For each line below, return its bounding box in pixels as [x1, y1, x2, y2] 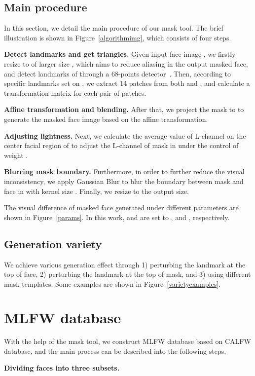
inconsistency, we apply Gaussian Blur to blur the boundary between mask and [4, 176, 244, 186]
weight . [4, 150, 28, 160]
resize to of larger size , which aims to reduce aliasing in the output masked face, [4, 58, 248, 69]
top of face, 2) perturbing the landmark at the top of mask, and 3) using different [4, 269, 251, 279]
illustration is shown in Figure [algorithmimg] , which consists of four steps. [4, 32, 231, 42]
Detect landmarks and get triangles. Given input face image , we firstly [4, 49, 236, 59]
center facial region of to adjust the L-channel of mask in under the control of [4, 140, 239, 150]
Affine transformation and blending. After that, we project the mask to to [4, 104, 244, 114]
